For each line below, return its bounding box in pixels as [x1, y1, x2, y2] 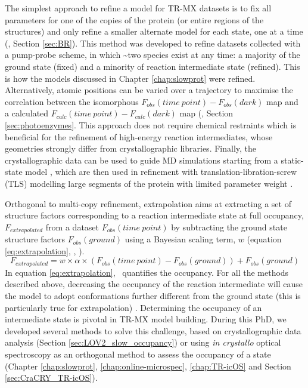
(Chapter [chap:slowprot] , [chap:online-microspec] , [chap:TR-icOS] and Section [5, 359, 291, 372]
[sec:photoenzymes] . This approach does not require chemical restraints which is [5, 118, 297, 131]
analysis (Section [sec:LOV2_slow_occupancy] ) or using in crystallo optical [5, 336, 281, 349]
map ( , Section [179, 107, 234, 119]
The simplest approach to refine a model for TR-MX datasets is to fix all [5, 2, 272, 14]
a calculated [5, 107, 49, 119]
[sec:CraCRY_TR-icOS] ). [5, 371, 98, 384]
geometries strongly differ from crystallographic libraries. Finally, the [5, 142, 257, 155]
